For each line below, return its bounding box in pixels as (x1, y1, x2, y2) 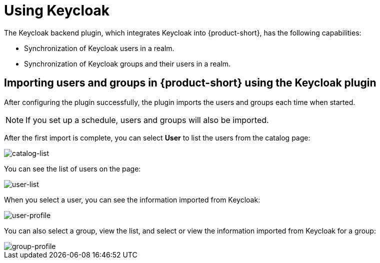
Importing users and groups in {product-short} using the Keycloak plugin (4, 76, 376, 89)
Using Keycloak (4, 2, 110, 19)
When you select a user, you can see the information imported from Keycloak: (4, 195, 260, 204)
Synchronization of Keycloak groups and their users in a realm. (24, 59, 231, 68)
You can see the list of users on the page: (4, 164, 141, 173)
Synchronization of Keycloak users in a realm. (24, 43, 174, 52)
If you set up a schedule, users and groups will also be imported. (25, 114, 269, 125)
